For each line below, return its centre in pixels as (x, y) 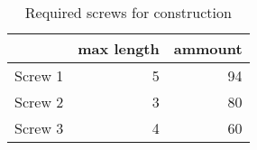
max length (119, 48)
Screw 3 (39, 128)
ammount (208, 48)
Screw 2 (39, 102)
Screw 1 (39, 75)
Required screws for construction (128, 12)
